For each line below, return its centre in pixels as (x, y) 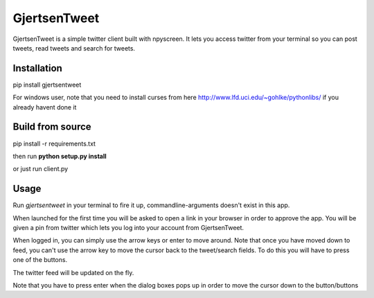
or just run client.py (41, 169)
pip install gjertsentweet (47, 85)
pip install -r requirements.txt (54, 143)
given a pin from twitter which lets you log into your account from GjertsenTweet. (128, 228)
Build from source (52, 127)
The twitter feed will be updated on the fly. (73, 272)
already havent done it (45, 107)
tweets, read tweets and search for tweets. (74, 48)
